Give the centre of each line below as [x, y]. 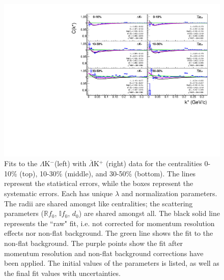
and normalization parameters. [169, 193]
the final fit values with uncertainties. [62, 273]
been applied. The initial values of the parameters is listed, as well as [112, 263]
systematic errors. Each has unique [59, 193]
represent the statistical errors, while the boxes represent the [99, 183]
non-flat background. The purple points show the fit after [94, 243]
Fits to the [21, 163]
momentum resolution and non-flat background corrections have [104, 253]
